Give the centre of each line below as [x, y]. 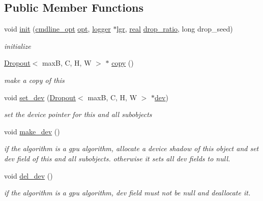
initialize [18, 46]
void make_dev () [32, 131]
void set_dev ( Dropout [40, 97]
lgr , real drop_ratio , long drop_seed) [175, 29]
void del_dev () [28, 175]
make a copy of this [34, 80]
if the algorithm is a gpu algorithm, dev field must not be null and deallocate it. [127, 193]
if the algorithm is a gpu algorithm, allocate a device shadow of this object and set [131, 148]
